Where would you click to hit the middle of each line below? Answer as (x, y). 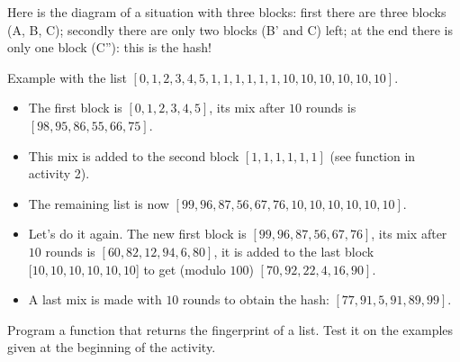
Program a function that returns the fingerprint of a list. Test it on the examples (230, 329)
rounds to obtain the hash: (256, 299)
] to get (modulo (180, 269)
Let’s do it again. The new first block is (137, 234)
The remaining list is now (99, 203)
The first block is (75, 108)
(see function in (373, 155)
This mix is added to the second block (134, 155)
